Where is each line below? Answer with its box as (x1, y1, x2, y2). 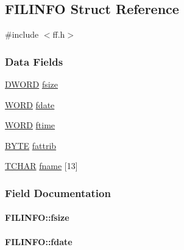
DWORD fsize (5, 78, 58, 91)
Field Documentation (5, 185, 111, 200)
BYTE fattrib (5, 139, 57, 151)
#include (5, 28, 39, 41)
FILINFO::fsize (5, 211, 69, 224)
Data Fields (5, 54, 63, 69)
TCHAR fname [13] (5, 159, 78, 172)
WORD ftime (5, 119, 55, 131)
